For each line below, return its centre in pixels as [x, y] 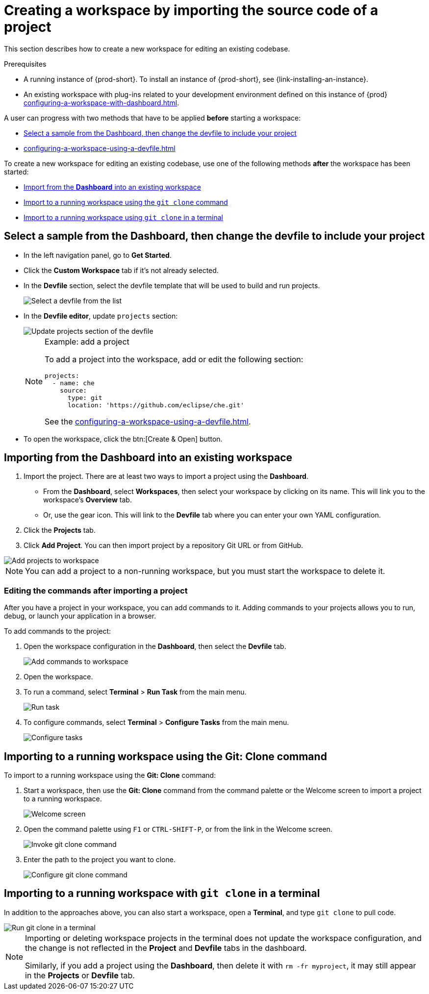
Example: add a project [87, 341]
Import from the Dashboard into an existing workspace [112, 187]
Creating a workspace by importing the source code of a [191, 10]
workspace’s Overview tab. [88, 500]
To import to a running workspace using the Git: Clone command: [110, 775]
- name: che [73, 383]
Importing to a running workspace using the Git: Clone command [165, 756]
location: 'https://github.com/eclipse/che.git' [156, 405]
